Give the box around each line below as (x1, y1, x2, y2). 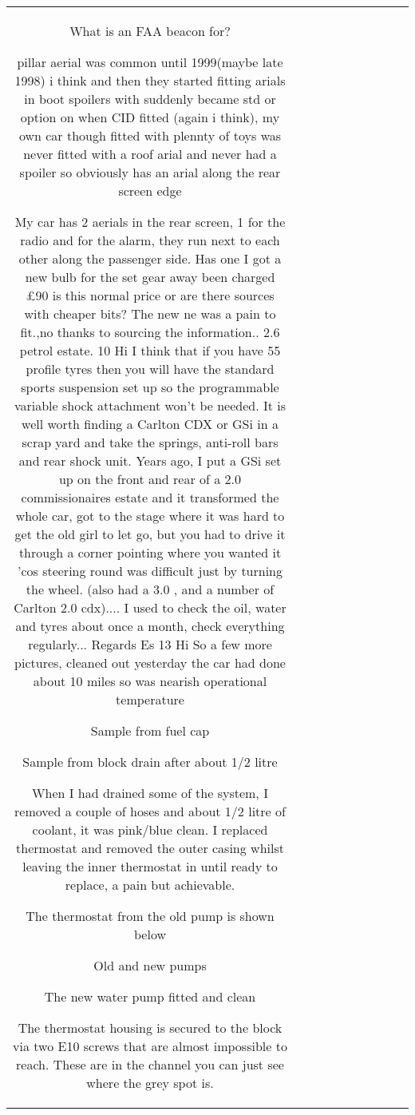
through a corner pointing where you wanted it (18, 543, 282, 561)
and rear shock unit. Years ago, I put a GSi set (18, 451, 282, 470)
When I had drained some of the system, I (32, 784, 268, 802)
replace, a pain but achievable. (65, 875, 235, 894)
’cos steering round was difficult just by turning (17, 561, 283, 580)
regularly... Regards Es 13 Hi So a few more (28, 635, 272, 653)
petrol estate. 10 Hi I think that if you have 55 (19, 341, 281, 359)
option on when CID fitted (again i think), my (20, 108, 280, 126)
